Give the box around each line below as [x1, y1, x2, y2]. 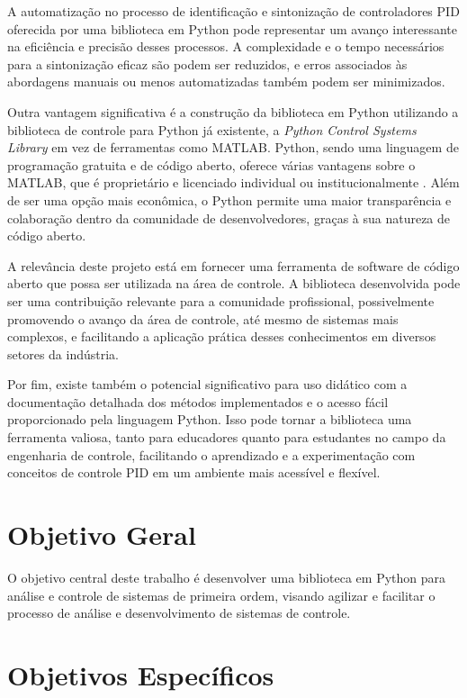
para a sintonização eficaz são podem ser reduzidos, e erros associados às [7, 54, 408, 73]
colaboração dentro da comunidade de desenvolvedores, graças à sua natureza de [7, 208, 451, 227]
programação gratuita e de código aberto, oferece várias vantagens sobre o [7, 155, 416, 174]
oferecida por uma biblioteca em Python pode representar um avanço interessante [7, 19, 457, 38]
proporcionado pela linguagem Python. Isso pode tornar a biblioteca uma [7, 410, 412, 429]
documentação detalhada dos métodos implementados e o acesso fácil [7, 392, 389, 411]
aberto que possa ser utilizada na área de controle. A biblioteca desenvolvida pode [7, 274, 461, 293]
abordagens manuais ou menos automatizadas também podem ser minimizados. [7, 72, 445, 91]
